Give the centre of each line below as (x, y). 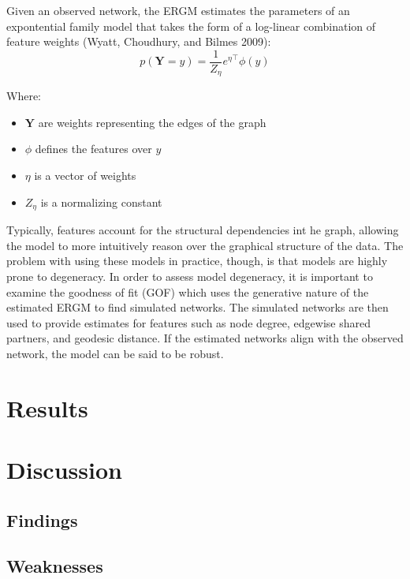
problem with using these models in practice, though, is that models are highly (197, 261)
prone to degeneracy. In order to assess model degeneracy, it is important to (190, 276)
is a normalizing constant (101, 202)
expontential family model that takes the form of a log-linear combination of (191, 26)
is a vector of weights (85, 176)
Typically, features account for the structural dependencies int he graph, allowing (203, 230)
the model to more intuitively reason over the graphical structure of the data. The (205, 245)
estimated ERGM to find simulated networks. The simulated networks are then (198, 307)
